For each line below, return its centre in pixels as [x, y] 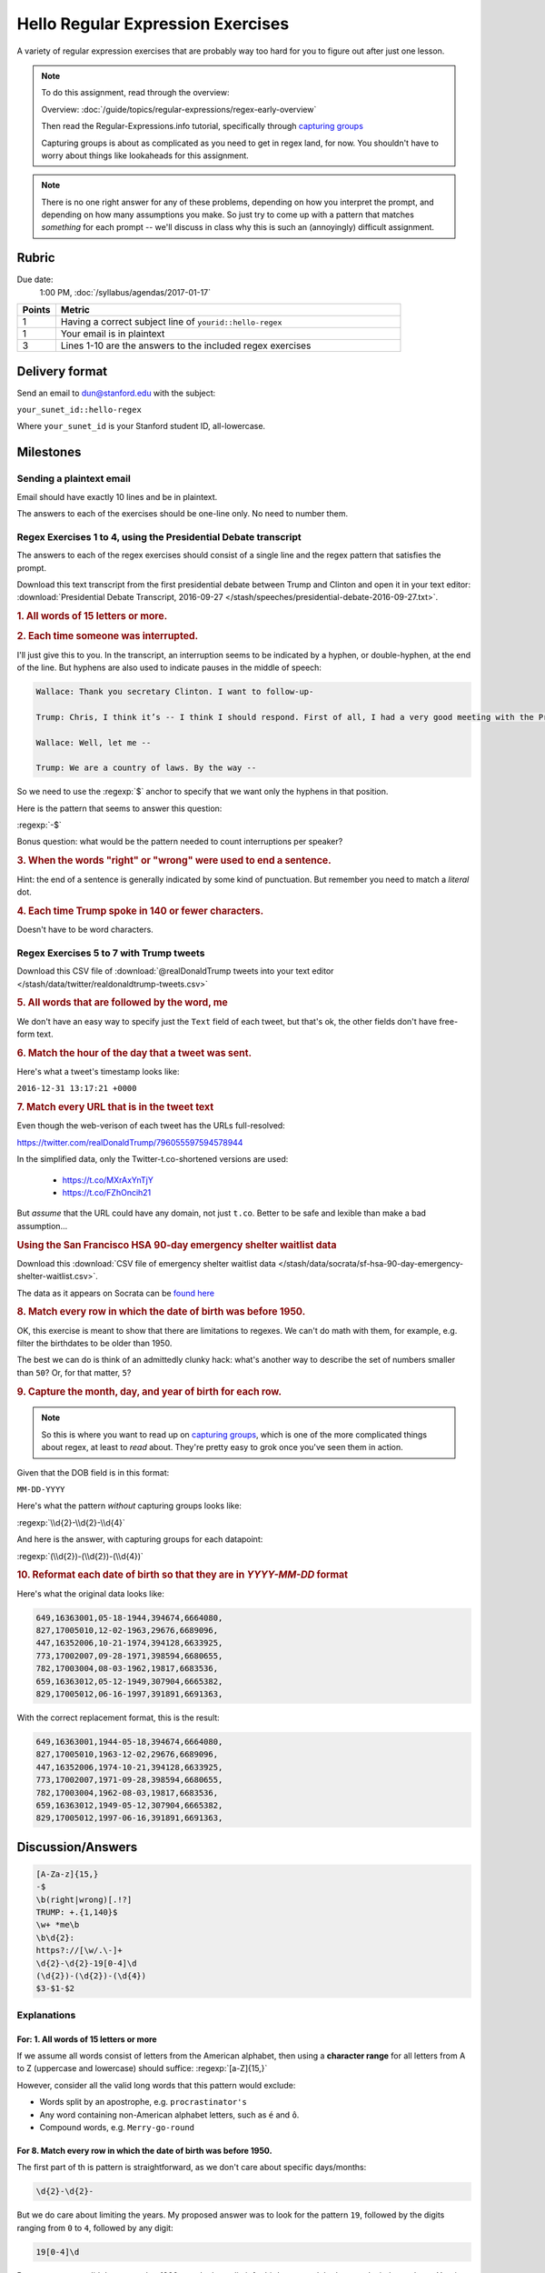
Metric [75, 310]
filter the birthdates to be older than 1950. [94, 1343]
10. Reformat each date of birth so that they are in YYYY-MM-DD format [183, 1575]
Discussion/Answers [77, 1847]
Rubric [36, 258]
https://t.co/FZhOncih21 [107, 1192]
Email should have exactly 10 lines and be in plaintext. [117, 496]
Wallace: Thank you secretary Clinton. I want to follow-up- [175, 691]
